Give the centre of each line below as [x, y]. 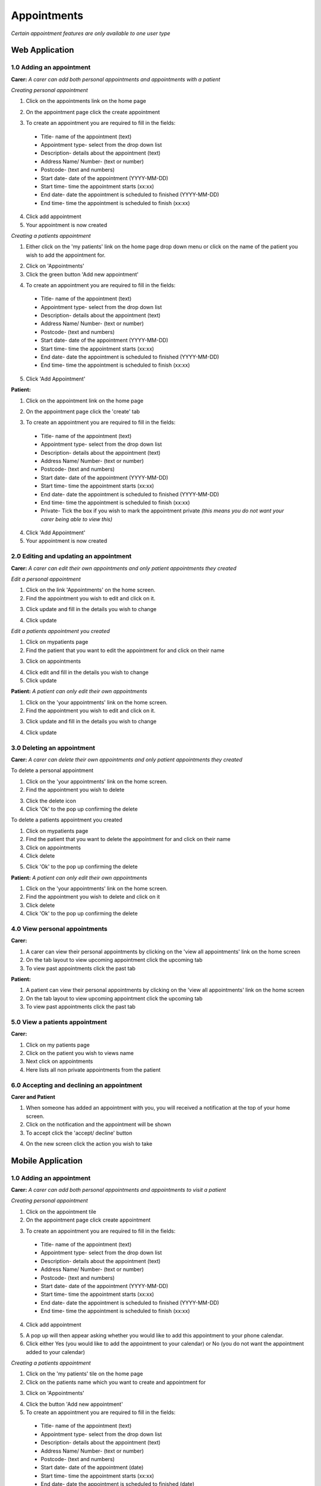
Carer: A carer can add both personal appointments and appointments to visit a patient [119, 1190]
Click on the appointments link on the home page [86, 101]
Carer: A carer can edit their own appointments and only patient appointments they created [124, 568]
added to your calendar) [56, 1352]
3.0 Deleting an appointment [53, 748]
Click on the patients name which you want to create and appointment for [116, 1382]
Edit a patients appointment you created [60, 631]
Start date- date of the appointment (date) [92, 1468]
